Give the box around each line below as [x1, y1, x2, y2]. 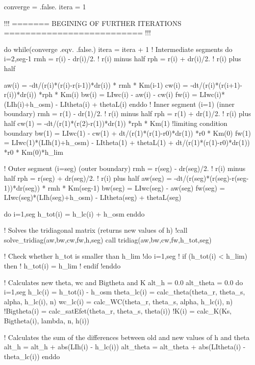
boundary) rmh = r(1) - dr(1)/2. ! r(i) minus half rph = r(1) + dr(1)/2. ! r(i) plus [4, 108, 251, 119]
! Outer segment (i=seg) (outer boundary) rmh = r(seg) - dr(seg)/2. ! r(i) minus [4, 163, 246, 173]
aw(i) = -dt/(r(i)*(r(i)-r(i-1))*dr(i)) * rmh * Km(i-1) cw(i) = [4, 79, 188, 90]
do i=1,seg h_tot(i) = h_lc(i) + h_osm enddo [4, 208, 145, 219]
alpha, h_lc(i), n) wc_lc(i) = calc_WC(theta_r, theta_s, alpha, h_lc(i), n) [4, 296, 233, 306]
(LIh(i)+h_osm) [4, 98, 53, 109]
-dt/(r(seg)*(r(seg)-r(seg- [174, 172, 249, 183]
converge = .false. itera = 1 [4, 1, 86, 11]
